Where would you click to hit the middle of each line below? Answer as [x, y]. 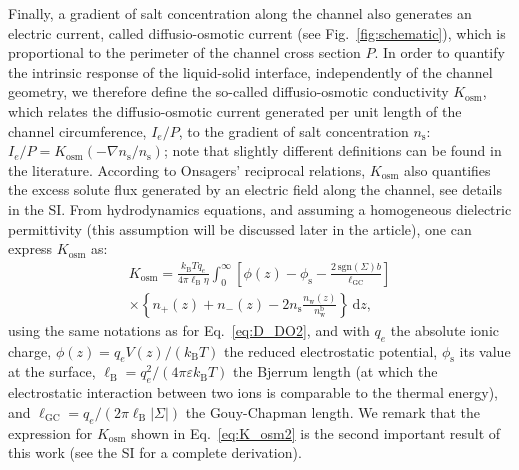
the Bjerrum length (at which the [335, 371]
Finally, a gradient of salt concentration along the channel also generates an [240, 13]
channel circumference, [77, 130]
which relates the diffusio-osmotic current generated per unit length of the [235, 110]
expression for [50, 432]
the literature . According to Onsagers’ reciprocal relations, [187, 169]
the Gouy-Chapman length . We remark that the [332, 411]
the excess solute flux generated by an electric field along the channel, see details [255, 189]
